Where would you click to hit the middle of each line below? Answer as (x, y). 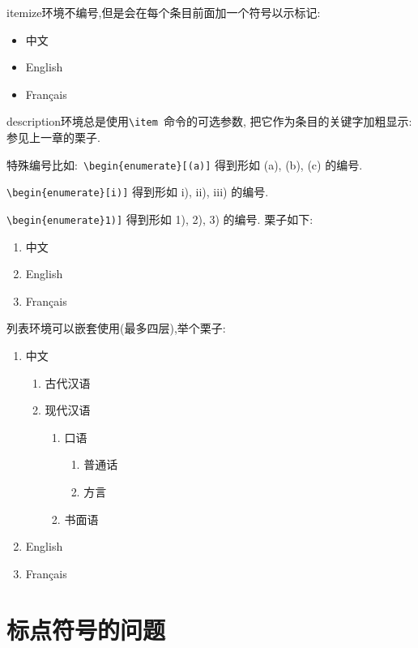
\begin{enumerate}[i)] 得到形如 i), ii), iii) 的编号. (138, 192)
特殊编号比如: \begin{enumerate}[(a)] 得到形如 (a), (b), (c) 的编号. (185, 164)
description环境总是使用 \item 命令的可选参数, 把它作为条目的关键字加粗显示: (209, 121)
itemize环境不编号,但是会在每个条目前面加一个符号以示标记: (164, 12)
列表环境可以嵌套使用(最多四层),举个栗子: (116, 328)
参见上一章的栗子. (53, 137)
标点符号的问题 (86, 629)
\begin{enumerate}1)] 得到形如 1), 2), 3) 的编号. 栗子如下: (160, 219)
